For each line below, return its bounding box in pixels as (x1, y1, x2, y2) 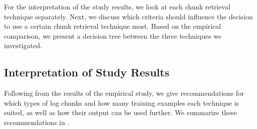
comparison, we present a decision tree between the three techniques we (4, 30, 222, 41)
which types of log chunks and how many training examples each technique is (4, 97, 239, 108)
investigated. (4, 40, 42, 51)
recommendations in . (4, 117, 69, 127)
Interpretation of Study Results (4, 64, 170, 80)
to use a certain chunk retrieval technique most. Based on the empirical (4, 21, 221, 31)
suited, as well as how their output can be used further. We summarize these (4, 107, 237, 118)
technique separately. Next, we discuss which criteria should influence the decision (4, 11, 253, 21)
